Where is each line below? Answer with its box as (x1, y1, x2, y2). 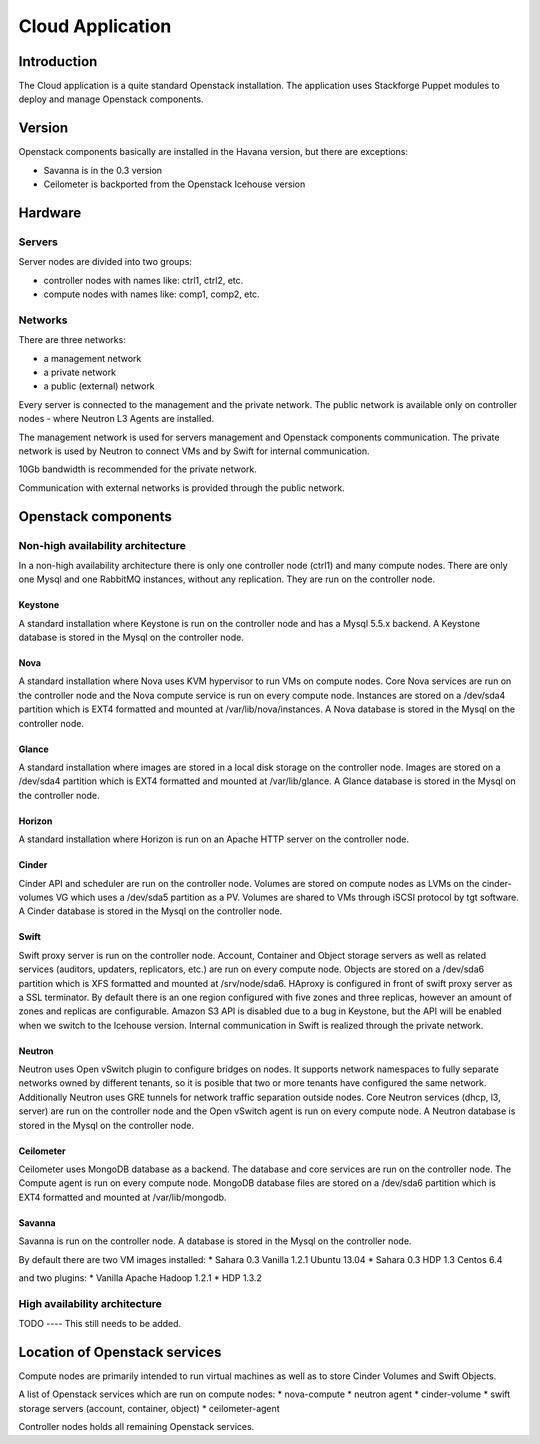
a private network (43, 366, 117, 378)
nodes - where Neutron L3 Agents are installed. (18, 413, 215, 425)
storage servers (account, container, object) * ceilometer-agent (18, 1402, 280, 1414)
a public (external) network (43, 380, 155, 392)
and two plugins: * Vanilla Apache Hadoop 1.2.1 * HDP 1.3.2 (18, 1272, 262, 1284)
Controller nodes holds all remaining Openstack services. (18, 1421, 255, 1433)
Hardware (18, 204, 82, 221)
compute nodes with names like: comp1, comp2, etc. (43, 288, 260, 300)
